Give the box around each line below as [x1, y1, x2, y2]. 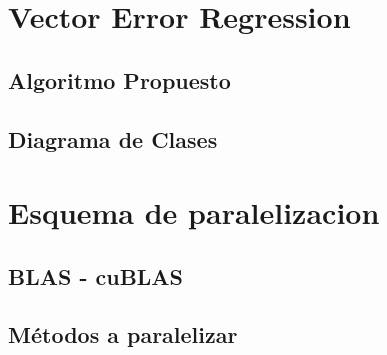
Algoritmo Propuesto [8, 64, 231, 95]
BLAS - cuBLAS [8, 260, 184, 291]
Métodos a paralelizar [8, 319, 238, 350]
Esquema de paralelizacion [8, 192, 380, 233]
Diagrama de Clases [8, 123, 218, 154]
